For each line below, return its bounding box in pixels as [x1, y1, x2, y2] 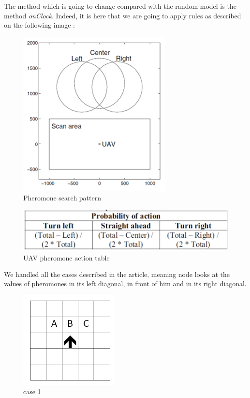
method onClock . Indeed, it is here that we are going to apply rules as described [4, 10, 241, 20]
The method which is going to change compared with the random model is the [4, 1, 236, 11]
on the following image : [4, 20, 75, 30]
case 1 [23, 386, 41, 397]
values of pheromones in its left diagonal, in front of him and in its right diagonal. [4, 278, 247, 289]
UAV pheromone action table [23, 253, 110, 263]
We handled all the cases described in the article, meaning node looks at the [4, 269, 230, 279]
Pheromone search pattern [23, 193, 101, 203]
